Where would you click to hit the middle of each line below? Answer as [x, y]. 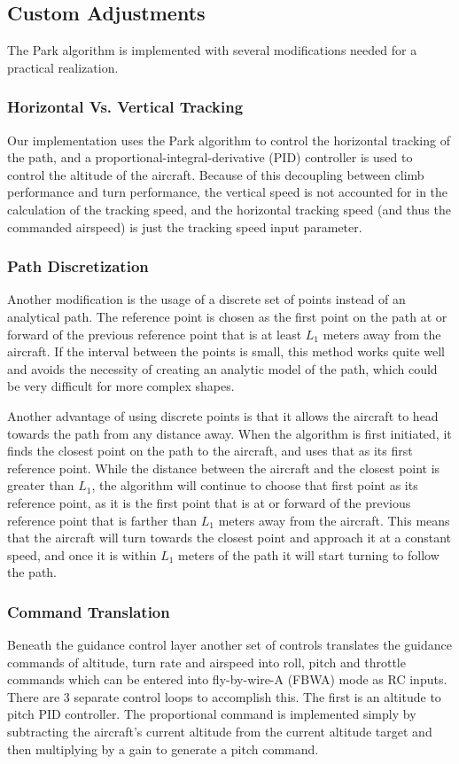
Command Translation [89, 611]
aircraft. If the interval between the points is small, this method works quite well [226, 351]
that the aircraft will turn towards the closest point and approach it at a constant [229, 538]
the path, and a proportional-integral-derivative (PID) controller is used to [210, 157]
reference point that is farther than [102, 520]
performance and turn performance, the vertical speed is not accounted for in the [228, 192]
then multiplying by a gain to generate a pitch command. [163, 748]
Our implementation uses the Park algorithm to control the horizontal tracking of [229, 140]
